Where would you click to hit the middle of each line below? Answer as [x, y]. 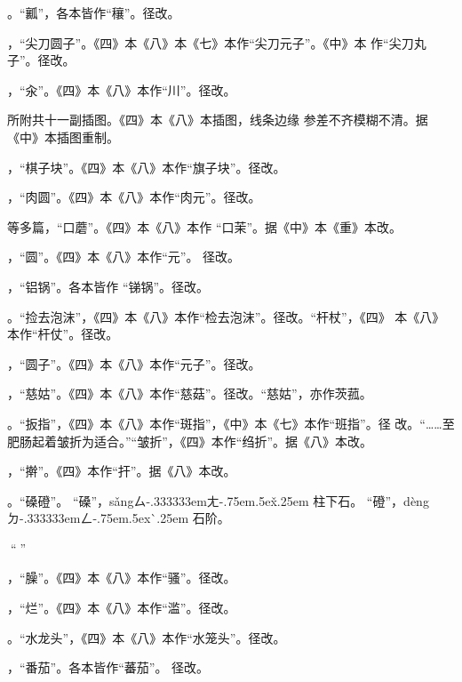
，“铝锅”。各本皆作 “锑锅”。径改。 [108, 286]
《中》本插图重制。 [63, 136]
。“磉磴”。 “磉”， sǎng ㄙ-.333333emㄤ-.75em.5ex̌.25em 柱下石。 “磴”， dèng [218, 500]
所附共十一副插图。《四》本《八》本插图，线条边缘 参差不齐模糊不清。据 [218, 120]
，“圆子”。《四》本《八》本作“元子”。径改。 [134, 363]
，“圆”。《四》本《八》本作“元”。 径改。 [124, 257]
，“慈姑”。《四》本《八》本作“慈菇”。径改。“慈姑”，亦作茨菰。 [190, 393]
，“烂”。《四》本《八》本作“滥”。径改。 [122, 608]
